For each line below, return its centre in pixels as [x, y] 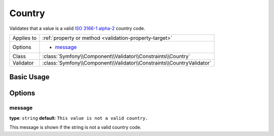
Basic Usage [29, 77]
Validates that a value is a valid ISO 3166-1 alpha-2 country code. [77, 28]
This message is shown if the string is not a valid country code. [75, 127]
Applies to [25, 38]
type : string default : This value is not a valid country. [79, 118]
